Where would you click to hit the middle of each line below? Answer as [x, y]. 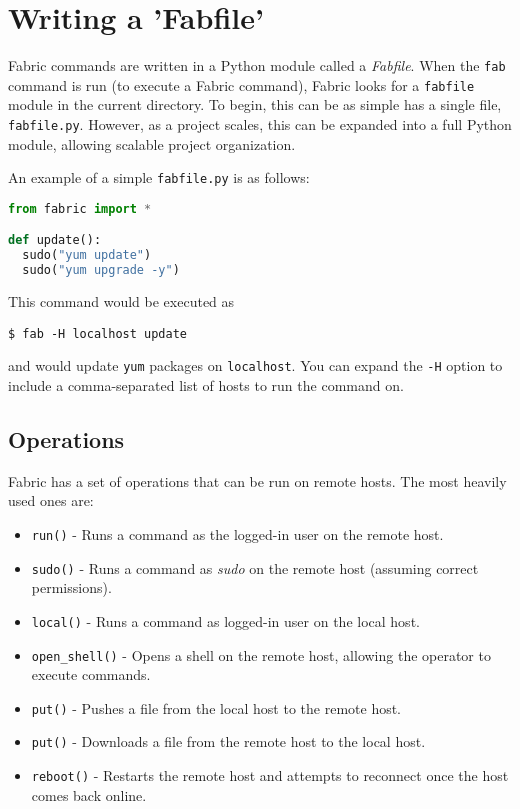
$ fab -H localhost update [97, 333]
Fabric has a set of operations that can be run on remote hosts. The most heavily [257, 480]
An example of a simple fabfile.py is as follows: [159, 177]
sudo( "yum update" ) [87, 255]
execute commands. [91, 674]
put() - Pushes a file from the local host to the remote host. [216, 707]
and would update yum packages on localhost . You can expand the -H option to [255, 365]
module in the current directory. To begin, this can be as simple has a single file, [255, 104]
